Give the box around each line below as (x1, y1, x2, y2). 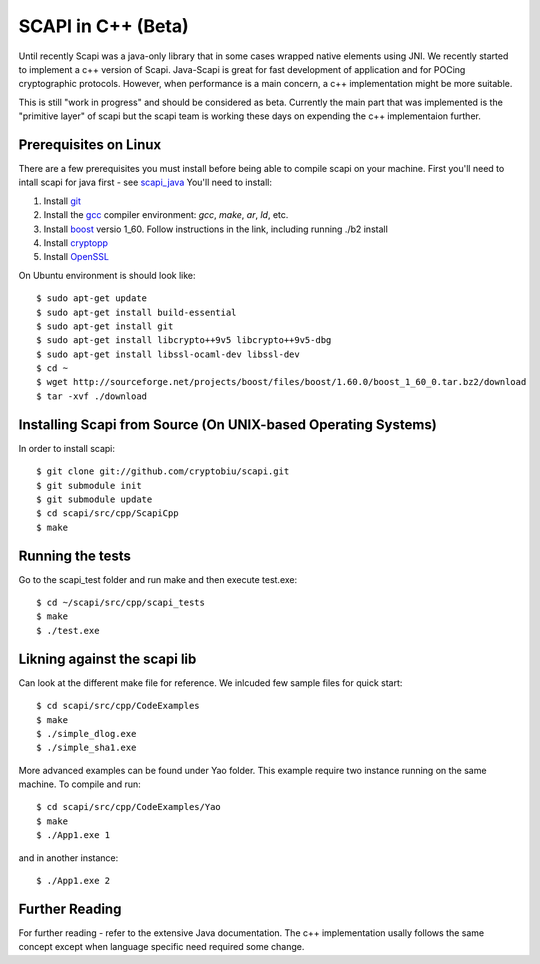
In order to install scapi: (18, 442, 115, 454)
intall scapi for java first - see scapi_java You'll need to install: (18, 176, 272, 189)
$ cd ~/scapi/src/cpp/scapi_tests (36, 597, 205, 609)
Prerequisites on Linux (18, 136, 162, 153)
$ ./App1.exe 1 (36, 830, 111, 841)
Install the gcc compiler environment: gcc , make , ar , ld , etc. (43, 209, 289, 221)
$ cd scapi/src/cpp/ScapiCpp (36, 508, 179, 519)
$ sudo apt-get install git (36, 320, 174, 332)
